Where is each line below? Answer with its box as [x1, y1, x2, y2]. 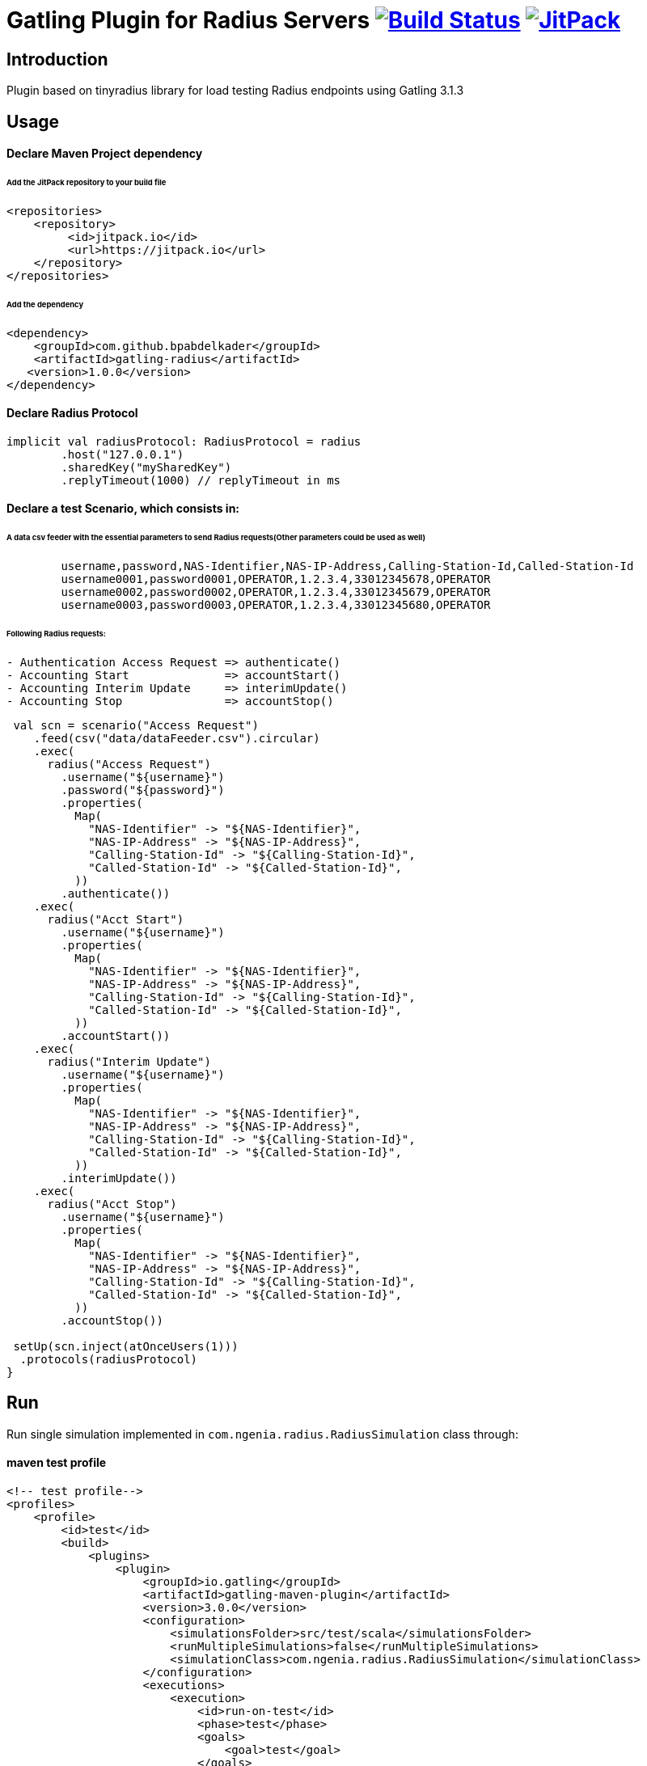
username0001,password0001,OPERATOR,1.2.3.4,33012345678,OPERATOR [61, 572, 491, 586]
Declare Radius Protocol [6, 406, 138, 420]
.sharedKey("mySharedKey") [61, 460, 232, 474]
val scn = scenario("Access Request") [13, 718, 259, 732]
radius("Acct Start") [47, 912, 184, 926]
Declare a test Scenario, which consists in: [6, 501, 240, 516]
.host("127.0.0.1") [61, 447, 184, 461]
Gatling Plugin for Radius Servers [6, 6, 370, 34]
